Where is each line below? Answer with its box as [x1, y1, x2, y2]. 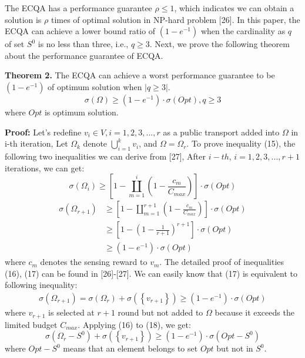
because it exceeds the [214, 306, 294, 319]
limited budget [5, 318, 58, 330]
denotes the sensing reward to [40, 256, 148, 268]
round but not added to [118, 306, 203, 319]
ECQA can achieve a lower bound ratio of [5, 25, 156, 37]
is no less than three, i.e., [38, 38, 129, 50]
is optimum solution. [44, 105, 119, 118]
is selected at [48, 306, 95, 319]
